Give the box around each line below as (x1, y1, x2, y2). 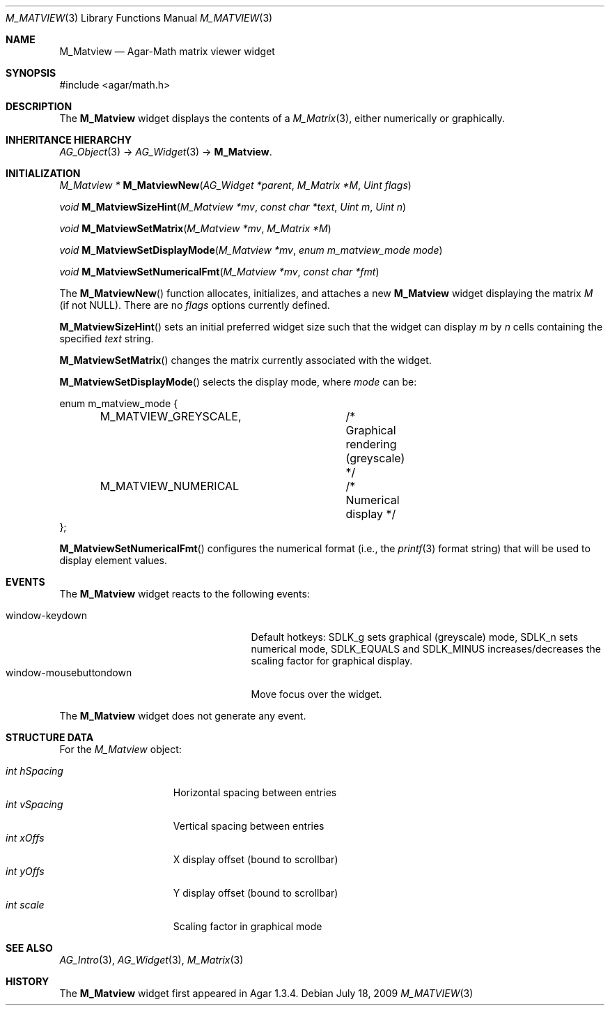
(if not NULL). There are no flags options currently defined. (59, 299, 330, 311)
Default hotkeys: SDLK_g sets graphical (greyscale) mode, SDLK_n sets (251, 631, 579, 643)
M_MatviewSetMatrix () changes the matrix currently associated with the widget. (59, 354, 432, 366)
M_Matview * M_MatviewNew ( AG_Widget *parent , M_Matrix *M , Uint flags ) (59, 179, 412, 191)
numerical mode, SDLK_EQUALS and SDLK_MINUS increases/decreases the (251, 643, 601, 655)
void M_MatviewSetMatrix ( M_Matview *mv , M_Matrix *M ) (59, 222, 331, 234)
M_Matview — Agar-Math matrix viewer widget (59, 45, 275, 57)
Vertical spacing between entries (173, 820, 324, 832)
